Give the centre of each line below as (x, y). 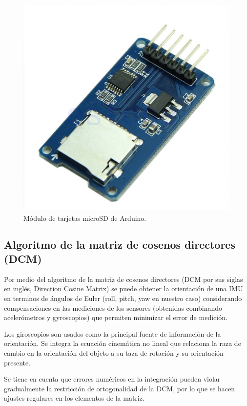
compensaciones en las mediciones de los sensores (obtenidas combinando (113, 308)
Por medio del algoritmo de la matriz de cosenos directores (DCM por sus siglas (123, 279)
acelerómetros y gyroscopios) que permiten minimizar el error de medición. (116, 317)
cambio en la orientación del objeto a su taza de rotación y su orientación (114, 353)
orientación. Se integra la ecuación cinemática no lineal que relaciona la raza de (123, 343)
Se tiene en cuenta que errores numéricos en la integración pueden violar (112, 379)
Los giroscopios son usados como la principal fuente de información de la (113, 333)
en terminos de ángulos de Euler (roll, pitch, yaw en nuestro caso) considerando (123, 298)
